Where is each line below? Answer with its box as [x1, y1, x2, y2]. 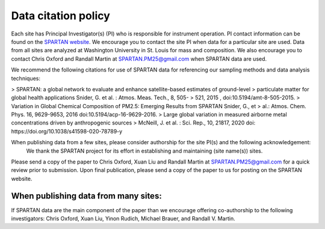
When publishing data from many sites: [11, 191, 162, 201]
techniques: [11, 75, 40, 82]
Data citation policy [11, 9, 111, 22]
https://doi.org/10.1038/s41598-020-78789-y [11, 127, 123, 135]
